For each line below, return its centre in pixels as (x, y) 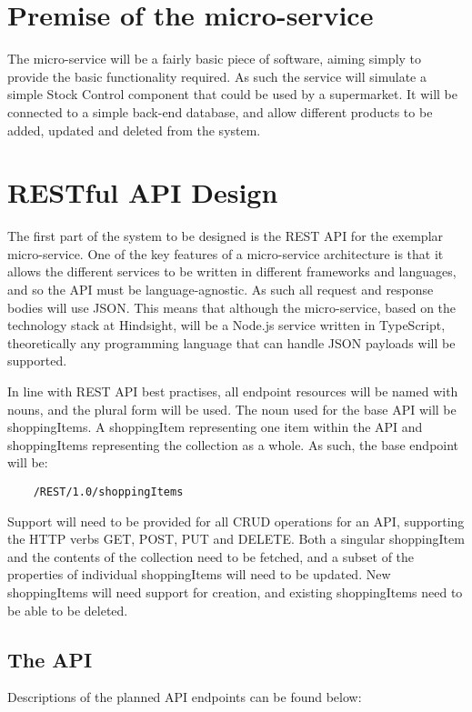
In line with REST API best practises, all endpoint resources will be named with (233, 391)
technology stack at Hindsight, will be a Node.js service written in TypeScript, (226, 325)
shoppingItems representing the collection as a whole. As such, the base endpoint (233, 444)
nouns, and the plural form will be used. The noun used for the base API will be (232, 409)
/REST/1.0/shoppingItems (108, 491)
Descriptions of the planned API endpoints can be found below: (185, 697)
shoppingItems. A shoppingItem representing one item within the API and (215, 427)
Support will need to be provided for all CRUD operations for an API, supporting (236, 521)
